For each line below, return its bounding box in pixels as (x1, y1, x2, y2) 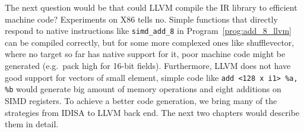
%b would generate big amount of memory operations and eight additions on (5, 83, 281, 95)
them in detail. (5, 118, 59, 130)
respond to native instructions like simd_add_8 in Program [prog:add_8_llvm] (5, 24, 292, 37)
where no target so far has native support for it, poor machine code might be (5, 48, 286, 60)
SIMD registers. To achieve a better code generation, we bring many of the (5, 94, 277, 106)
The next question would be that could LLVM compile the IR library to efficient (5, 1, 297, 13)
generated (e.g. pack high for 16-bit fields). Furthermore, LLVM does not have (5, 59, 291, 72)
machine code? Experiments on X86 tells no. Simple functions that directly (5, 12, 278, 25)
